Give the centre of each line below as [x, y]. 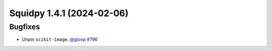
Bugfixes [25, 27]
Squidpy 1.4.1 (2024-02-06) [69, 13]
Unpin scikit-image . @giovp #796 [60, 39]
